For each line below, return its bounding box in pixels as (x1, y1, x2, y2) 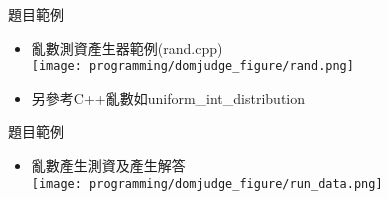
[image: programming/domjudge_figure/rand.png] (31, 59, 354, 74)
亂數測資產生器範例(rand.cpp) (31, 37, 223, 58)
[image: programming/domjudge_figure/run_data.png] (31, 176, 383, 191)
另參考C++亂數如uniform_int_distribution (31, 87, 306, 108)
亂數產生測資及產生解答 (31, 155, 186, 176)
